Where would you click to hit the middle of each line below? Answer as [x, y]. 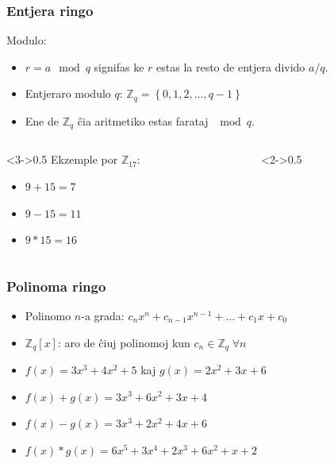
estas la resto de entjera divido [231, 66]
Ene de [42, 120]
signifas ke [119, 66]
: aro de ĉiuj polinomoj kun [124, 342]
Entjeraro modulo [68, 93]
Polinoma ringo [56, 286]
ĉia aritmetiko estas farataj [143, 120]
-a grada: [103, 315]
